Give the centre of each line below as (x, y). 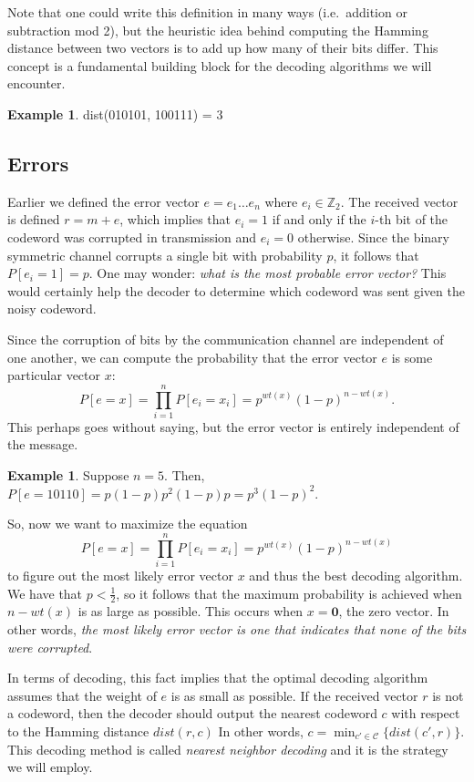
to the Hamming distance (78, 731)
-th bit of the (412, 219)
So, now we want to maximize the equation (128, 524)
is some (412, 357)
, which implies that (175, 219)
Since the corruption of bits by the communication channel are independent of (226, 339)
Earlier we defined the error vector (103, 201)
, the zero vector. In (394, 611)
